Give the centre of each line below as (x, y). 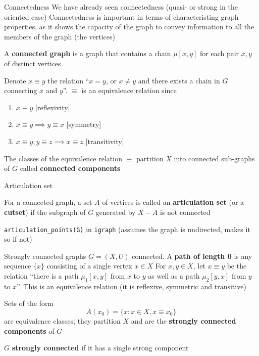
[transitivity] (105, 141)
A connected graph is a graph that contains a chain (88, 53)
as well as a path (174, 275)
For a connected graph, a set (48, 202)
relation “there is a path (41, 275)
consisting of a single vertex (89, 266)
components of (29, 330)
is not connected (185, 212)
